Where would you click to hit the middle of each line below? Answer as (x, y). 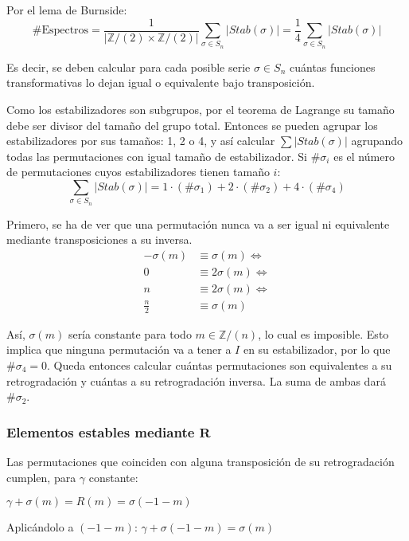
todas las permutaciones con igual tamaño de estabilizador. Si (157, 156)
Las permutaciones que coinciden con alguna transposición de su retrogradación (201, 462)
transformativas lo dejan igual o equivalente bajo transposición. (161, 82)
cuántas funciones (332, 67)
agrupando (377, 141)
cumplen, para (41, 477)
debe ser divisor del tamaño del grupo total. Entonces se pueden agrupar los (192, 125)
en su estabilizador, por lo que (317, 349)
